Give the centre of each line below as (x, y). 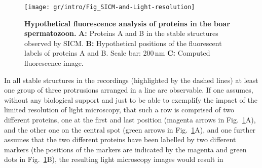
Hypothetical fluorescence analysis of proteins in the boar (127, 23)
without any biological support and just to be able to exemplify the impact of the (131, 99)
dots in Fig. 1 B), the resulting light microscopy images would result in (114, 159)
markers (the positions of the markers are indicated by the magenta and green (125, 149)
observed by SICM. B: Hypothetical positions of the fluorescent (123, 43)
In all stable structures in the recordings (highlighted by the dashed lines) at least (131, 80)
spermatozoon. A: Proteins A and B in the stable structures (121, 33)
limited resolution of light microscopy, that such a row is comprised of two (119, 110)
